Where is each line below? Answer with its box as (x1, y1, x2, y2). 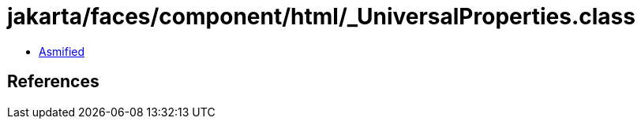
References (7, 72, 99, 92)
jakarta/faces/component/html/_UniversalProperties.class (7, 3, 635, 30)
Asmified (39, 44, 85, 58)
